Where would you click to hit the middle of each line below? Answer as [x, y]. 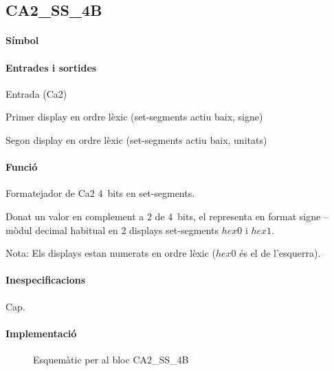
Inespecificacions [46, 280]
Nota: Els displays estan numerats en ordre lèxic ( [111, 253]
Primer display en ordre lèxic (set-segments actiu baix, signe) [134, 117]
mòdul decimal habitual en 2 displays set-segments [112, 230]
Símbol [22, 40]
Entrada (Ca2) [36, 93]
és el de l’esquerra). [280, 253]
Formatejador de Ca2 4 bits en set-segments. [100, 193]
